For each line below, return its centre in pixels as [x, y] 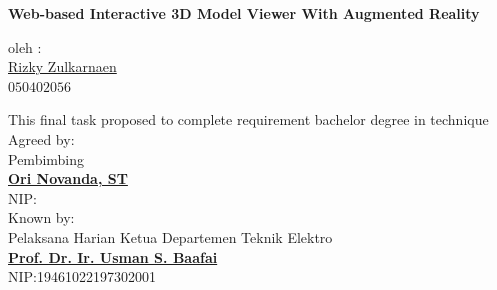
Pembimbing [46, 158]
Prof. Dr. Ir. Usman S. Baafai [113, 256]
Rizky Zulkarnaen [62, 66]
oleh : [25, 46]
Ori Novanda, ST [68, 178]
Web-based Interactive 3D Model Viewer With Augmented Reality [244, 13]
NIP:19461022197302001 [82, 276]
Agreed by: [41, 138]
